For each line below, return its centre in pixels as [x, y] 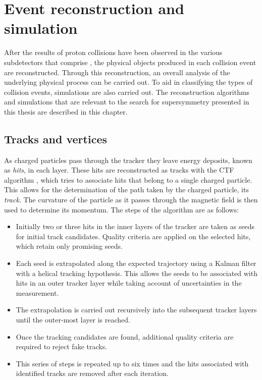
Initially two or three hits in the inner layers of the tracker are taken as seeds [135, 226]
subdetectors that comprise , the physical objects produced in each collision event [130, 62]
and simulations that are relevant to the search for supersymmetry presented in [127, 102]
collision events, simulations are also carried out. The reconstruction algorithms [127, 92]
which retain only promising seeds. [69, 246]
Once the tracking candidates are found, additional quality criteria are [125, 336]
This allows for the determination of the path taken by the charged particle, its [126, 189]
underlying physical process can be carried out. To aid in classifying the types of [128, 82]
